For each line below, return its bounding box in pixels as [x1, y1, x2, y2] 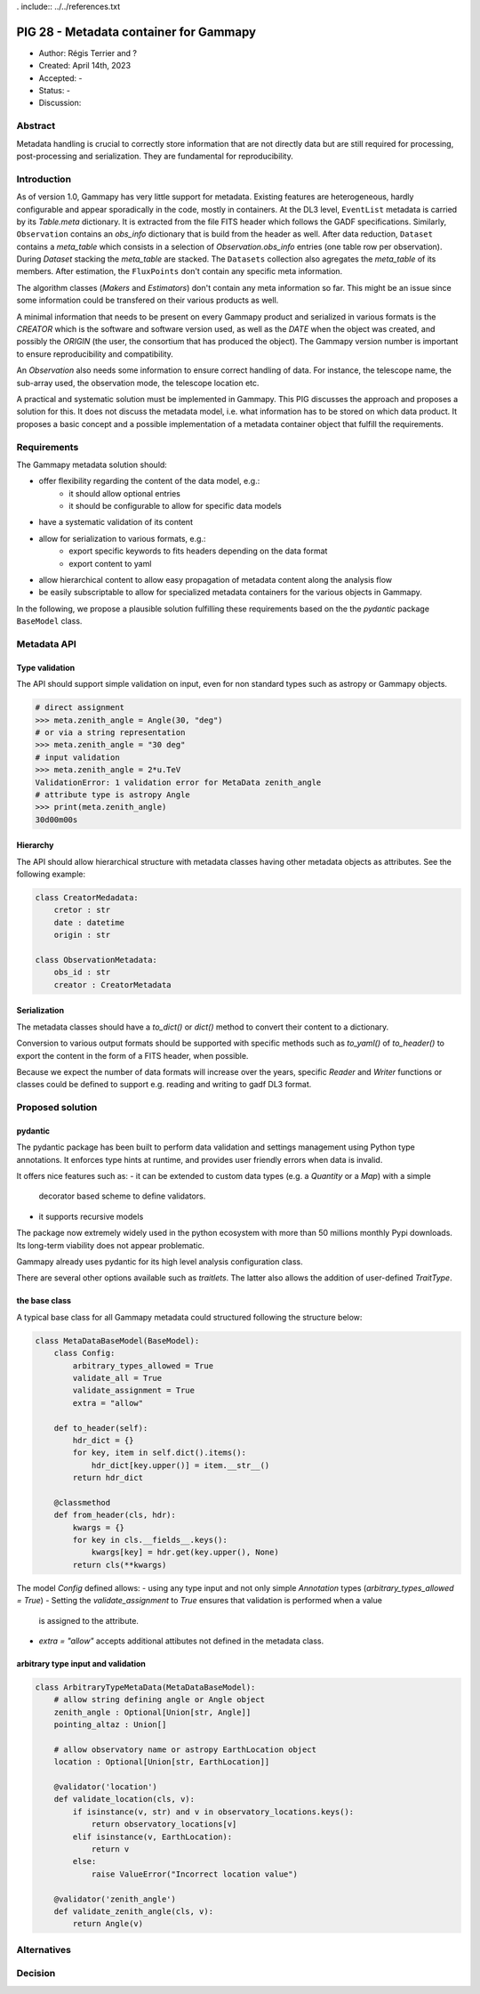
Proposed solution [16, 1102, 98, 1114]
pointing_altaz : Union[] [53, 1720, 167, 1730]
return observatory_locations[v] [91, 1820, 237, 1829]
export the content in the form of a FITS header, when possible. [16, 1050, 249, 1061]
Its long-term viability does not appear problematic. [16, 1239, 204, 1250]
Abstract [16, 120, 56, 133]
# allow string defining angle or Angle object [53, 1695, 266, 1705]
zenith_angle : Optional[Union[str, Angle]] [53, 1707, 252, 1717]
